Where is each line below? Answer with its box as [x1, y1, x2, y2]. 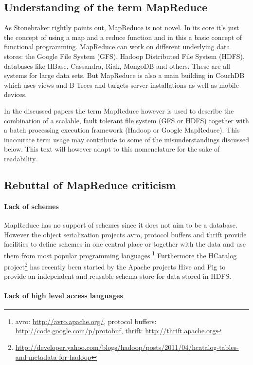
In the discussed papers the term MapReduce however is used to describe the [4, 105, 234, 115]
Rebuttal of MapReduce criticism [4, 177, 176, 192]
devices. [4, 89, 27, 99]
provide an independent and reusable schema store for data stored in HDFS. [4, 271, 232, 281]
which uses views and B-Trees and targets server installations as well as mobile [4, 79, 239, 90]
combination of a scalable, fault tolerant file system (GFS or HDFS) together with [4, 115, 249, 125]
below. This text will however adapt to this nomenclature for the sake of [4, 144, 220, 154]
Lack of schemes [4, 201, 59, 211]
